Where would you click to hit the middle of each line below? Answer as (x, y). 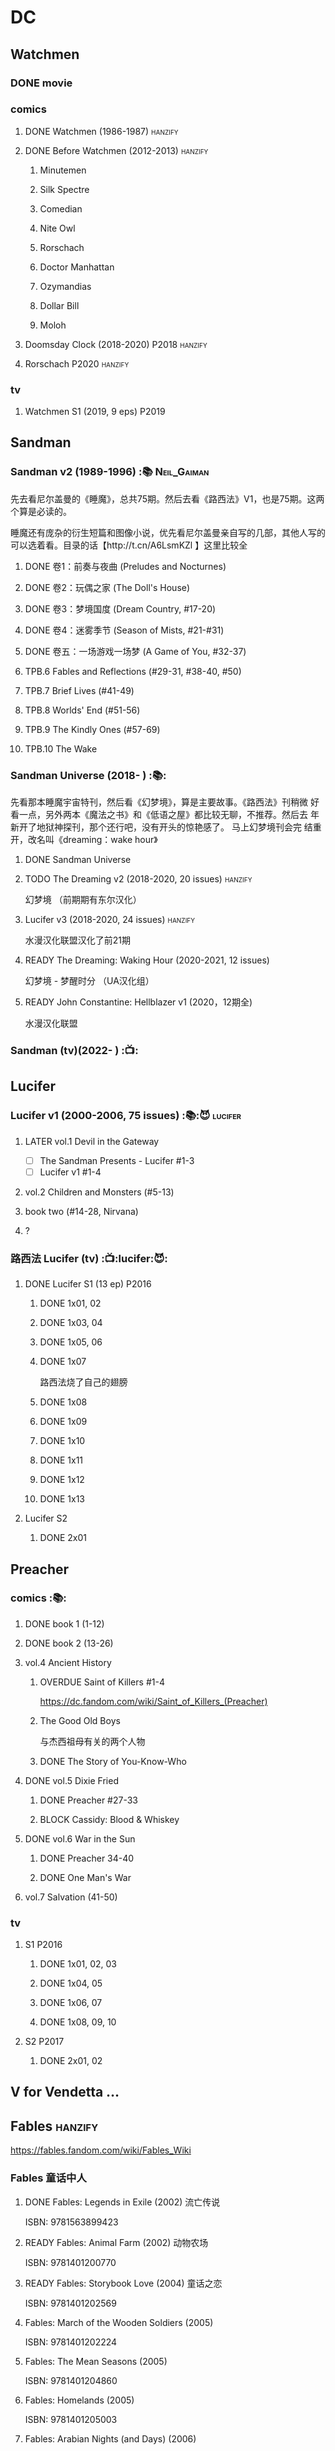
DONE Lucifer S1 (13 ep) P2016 (88, 1284)
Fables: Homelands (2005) (79, 2400)
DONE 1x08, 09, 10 (78, 2022)
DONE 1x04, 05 (71, 1983)
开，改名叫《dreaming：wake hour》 (84, 840)
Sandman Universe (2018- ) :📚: (88, 775)
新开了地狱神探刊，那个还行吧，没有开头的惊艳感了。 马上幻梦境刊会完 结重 (166, 827)
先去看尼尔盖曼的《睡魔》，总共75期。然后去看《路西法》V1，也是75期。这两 (167, 498)
